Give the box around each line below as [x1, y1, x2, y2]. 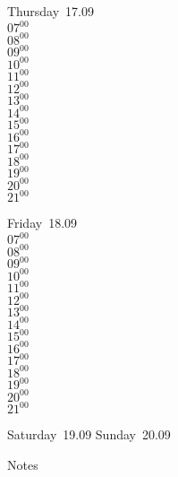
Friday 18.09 [7, 213, 78, 232]
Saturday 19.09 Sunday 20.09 [7, 425, 171, 444]
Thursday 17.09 [7, 2, 94, 20]
